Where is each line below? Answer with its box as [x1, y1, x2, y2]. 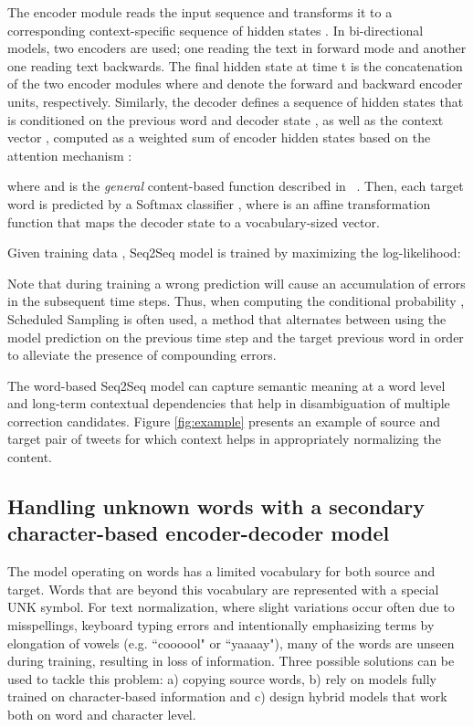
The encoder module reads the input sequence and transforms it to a [7, 3, 393, 21]
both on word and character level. [7, 705, 196, 723]
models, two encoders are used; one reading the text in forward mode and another [7, 38, 467, 58]
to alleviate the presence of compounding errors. [7, 345, 277, 364]
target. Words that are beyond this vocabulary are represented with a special [7, 579, 439, 598]
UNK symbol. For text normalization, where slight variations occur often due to [7, 597, 455, 616]
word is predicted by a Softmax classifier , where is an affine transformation [7, 194, 431, 213]
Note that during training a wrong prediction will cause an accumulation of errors [7, 273, 466, 292]
